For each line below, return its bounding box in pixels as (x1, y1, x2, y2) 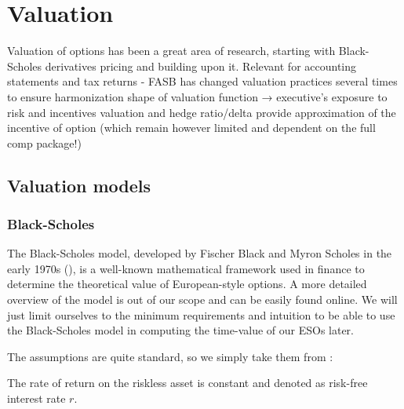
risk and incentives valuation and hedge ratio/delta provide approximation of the (7, 104, 396, 120)
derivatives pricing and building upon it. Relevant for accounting (45, 57, 357, 74)
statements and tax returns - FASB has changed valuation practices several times (7, 73, 398, 89)
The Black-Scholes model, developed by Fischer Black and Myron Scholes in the (7, 245, 392, 261)
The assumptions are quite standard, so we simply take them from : (7, 348, 333, 364)
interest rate (7, 390, 66, 407)
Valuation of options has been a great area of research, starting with (7, 42, 336, 59)
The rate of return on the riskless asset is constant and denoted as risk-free (7, 374, 368, 391)
